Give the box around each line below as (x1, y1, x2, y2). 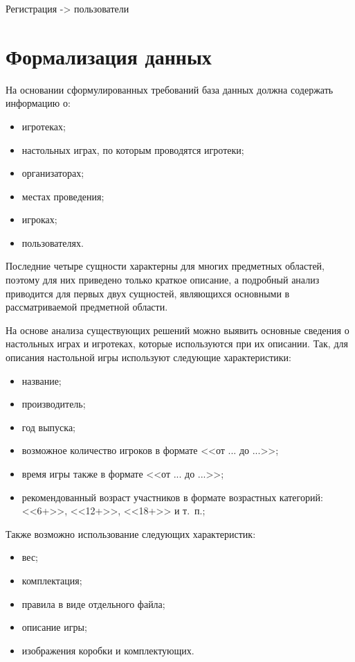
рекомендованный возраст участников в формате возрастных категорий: (21, 489, 323, 504)
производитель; (21, 397, 86, 411)
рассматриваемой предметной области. (6, 299, 168, 314)
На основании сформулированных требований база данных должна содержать (6, 82, 334, 96)
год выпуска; (21, 419, 75, 434)
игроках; (21, 212, 57, 227)
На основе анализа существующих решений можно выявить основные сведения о (6, 322, 349, 337)
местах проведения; (21, 189, 104, 203)
